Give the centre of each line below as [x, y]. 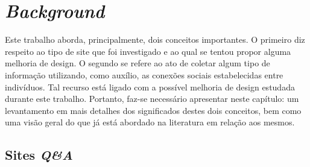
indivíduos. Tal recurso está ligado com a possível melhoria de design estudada [150, 87]
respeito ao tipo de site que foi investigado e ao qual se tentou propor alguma [148, 51]
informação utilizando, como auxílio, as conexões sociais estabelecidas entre [144, 74]
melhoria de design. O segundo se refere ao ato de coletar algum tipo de [138, 63]
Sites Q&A [39, 155]
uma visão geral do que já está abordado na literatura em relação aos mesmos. [150, 122]
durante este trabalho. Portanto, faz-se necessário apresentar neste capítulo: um [152, 99]
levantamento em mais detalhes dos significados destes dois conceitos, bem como [153, 110]
